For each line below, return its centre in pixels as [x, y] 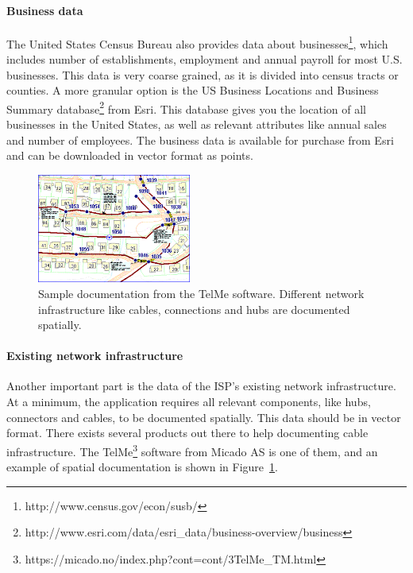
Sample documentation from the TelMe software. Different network [201, 293]
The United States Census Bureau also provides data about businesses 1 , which [197, 42]
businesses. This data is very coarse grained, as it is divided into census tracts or [203, 74]
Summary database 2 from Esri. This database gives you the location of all [186, 107]
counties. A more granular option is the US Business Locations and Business [193, 90]
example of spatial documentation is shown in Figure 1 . [142, 467]
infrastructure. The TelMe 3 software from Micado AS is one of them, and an [192, 450]
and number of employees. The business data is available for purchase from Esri [200, 139]
